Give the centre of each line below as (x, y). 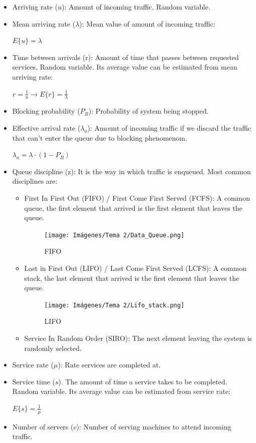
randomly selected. (53, 348)
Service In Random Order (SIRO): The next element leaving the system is (138, 338)
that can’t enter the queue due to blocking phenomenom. (100, 137)
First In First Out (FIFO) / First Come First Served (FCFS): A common (137, 197)
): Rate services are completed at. (109, 365)
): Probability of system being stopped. (149, 111)
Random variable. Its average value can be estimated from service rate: (121, 391)
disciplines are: (35, 181)
